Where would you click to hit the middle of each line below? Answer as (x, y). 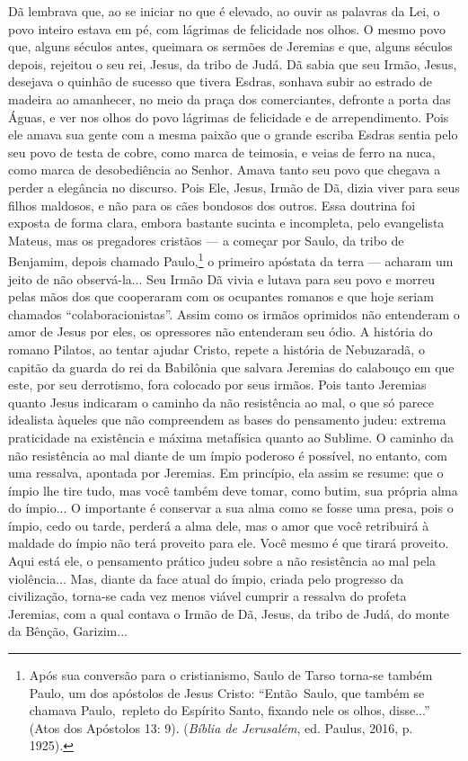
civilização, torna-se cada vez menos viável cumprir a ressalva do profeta (208, 596)
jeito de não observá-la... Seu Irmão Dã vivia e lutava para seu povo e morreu (221, 278)
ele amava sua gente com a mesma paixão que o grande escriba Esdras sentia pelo (233, 134)
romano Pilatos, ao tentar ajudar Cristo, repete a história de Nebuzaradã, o (216, 349)
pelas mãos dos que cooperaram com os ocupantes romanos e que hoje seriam (221, 296)
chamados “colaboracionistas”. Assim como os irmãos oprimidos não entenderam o (234, 313)
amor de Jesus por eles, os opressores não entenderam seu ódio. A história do (221, 331)
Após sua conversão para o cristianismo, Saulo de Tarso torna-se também (231, 675)
